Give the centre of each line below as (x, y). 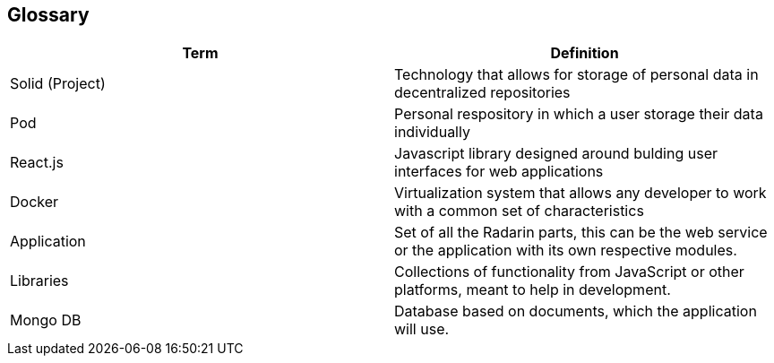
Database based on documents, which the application (576, 311)
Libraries (39, 281)
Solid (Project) (58, 84)
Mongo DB (46, 320)
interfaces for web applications (499, 172)
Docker (34, 202)
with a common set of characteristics (519, 211)
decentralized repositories (482, 93)
